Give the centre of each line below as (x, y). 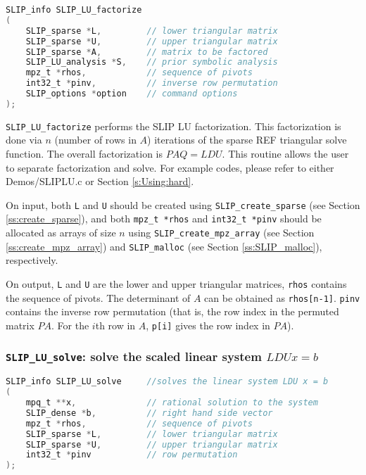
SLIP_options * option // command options (132, 94)
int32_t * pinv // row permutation (132, 455)
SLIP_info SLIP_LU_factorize (74, 10)
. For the (70, 325)
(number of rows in (95, 140)
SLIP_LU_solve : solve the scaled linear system (134, 356)
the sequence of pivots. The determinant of (98, 297)
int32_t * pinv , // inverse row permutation (152, 83)
